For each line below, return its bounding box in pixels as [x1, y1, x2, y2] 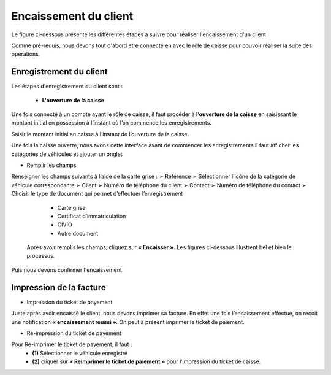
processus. [26, 252, 55, 260]
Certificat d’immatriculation [57, 212, 126, 220]
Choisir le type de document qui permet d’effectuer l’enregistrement [11, 190, 183, 198]
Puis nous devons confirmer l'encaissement [11, 266, 123, 273]
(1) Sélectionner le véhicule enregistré [32, 349, 128, 357]
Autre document [57, 230, 99, 237]
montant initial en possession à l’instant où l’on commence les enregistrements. [11, 119, 211, 126]
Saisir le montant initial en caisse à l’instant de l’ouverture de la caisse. [11, 130, 189, 137]
